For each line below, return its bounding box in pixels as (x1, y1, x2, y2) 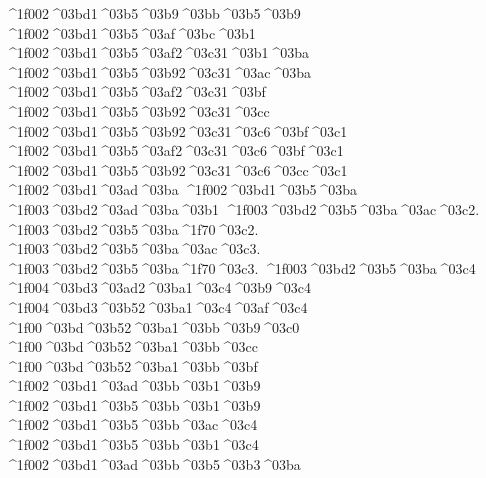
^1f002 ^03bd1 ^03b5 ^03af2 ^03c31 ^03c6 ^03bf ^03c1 (5, 140, 344, 161)
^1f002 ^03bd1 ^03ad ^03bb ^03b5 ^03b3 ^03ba (5, 453, 301, 474)
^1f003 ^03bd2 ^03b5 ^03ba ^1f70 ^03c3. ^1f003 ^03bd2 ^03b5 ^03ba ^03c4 (5, 257, 476, 278)
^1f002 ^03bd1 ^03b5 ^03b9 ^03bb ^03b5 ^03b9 (5, 3, 301, 23)
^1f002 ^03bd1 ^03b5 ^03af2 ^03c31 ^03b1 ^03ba (5, 42, 310, 63)
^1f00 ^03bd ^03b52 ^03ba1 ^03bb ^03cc (5, 336, 259, 357)
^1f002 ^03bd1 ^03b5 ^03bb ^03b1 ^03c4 (5, 434, 259, 455)
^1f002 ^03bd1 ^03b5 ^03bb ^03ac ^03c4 (5, 414, 258, 435)
